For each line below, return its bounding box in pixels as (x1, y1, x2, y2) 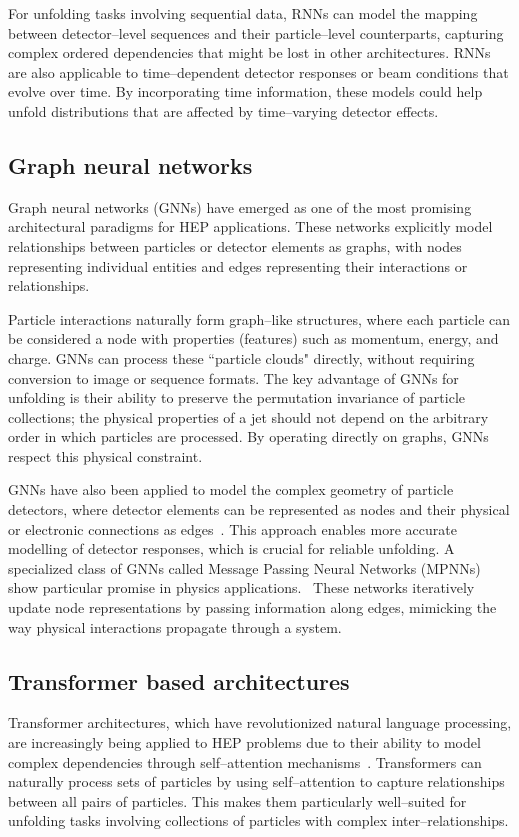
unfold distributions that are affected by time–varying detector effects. (8, 100, 439, 121)
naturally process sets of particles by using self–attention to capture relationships (8, 771, 505, 792)
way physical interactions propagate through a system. (8, 616, 342, 637)
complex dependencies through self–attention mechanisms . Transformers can (8, 751, 482, 772)
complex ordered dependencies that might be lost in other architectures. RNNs (8, 42, 491, 63)
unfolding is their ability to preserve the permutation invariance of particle (8, 387, 465, 408)
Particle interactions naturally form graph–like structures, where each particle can (8, 308, 511, 329)
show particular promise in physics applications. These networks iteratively (8, 577, 475, 598)
